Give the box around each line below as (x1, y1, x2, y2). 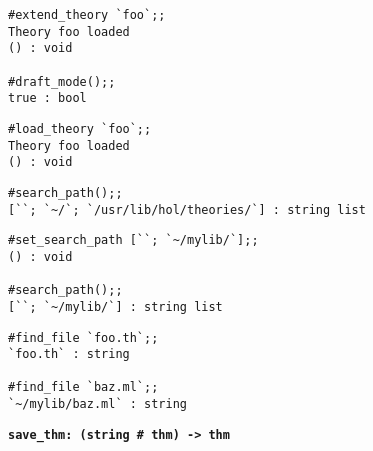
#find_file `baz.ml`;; (8, 380, 159, 395)
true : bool (8, 91, 87, 106)
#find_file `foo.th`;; (8, 330, 159, 345)
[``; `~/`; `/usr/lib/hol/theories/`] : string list (8, 202, 366, 217)
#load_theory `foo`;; (8, 121, 152, 136)
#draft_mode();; (8, 74, 116, 89)
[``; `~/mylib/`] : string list (8, 299, 223, 314)
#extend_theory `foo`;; (8, 8, 166, 22)
